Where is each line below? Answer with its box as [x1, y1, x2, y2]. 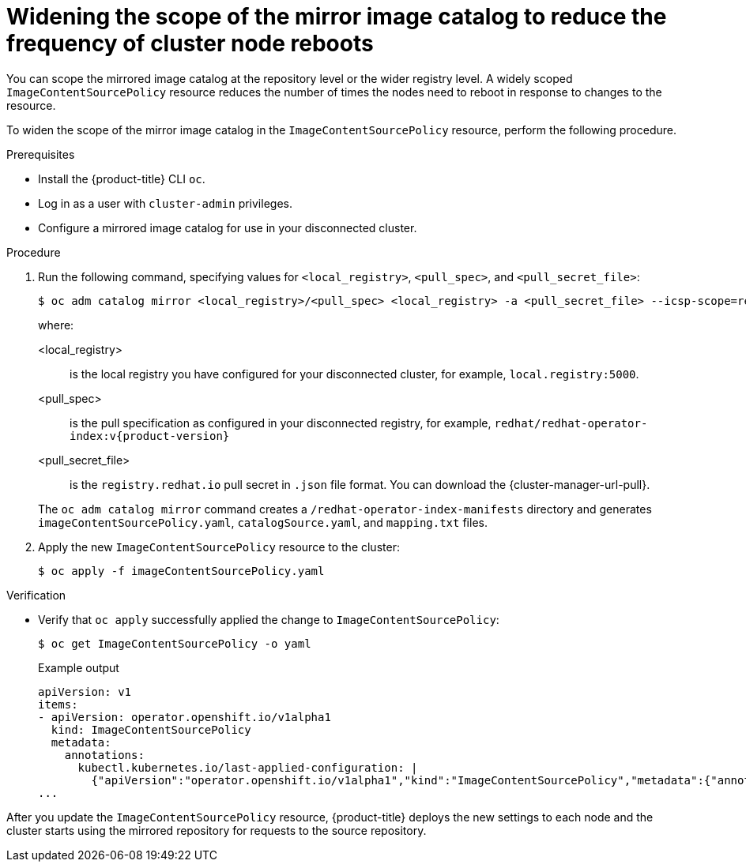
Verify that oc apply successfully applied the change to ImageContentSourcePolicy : [38, 612, 499, 626]
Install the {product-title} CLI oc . [38, 171, 205, 186]
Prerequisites [6, 147, 75, 161]
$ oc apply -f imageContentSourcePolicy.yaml [38, 564, 325, 577]
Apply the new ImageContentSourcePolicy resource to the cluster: [38, 539, 400, 554]
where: [38, 318, 74, 332]
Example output [38, 660, 119, 674]
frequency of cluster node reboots [6, 30, 374, 57]
